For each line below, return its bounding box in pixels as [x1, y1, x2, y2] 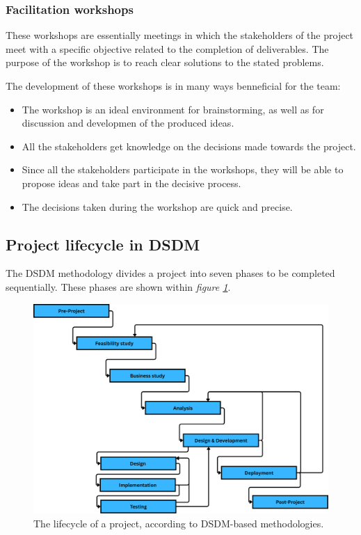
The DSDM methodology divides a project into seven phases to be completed [6, 266, 335, 280]
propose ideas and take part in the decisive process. [22, 175, 241, 190]
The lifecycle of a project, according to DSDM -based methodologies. [33, 516, 324, 530]
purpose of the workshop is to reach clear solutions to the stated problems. [6, 55, 324, 70]
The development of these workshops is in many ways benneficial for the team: [6, 79, 341, 93]
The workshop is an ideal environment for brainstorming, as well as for [22, 102, 324, 116]
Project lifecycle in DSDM [6, 233, 200, 255]
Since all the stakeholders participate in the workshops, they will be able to [22, 162, 344, 177]
